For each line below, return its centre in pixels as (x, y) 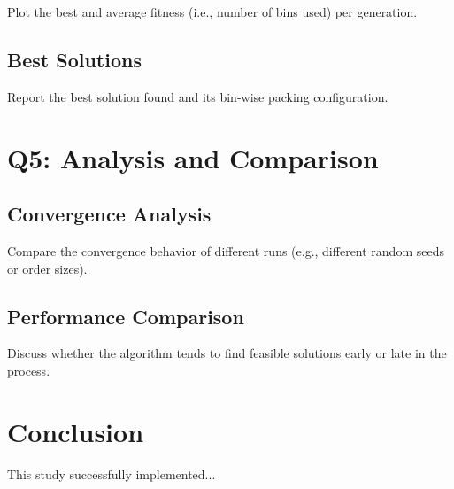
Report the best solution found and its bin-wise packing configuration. (198, 96)
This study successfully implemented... (112, 473)
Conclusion (76, 431)
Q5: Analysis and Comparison (193, 157)
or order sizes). (47, 268)
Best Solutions (74, 59)
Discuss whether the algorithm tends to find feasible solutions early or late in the (227, 353)
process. (29, 370)
